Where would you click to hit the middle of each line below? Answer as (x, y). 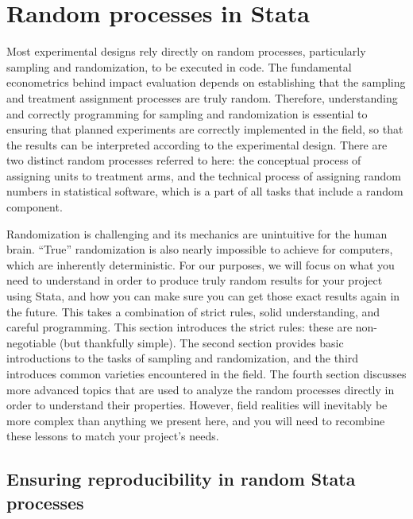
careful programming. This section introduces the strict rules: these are (179, 327)
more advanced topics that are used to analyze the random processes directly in (201, 389)
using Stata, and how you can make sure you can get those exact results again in (203, 296)
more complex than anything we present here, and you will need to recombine (196, 420)
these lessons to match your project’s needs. (113, 436)
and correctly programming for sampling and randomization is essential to (187, 113)
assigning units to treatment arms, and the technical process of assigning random (204, 175)
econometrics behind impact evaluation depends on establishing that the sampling (206, 82)
